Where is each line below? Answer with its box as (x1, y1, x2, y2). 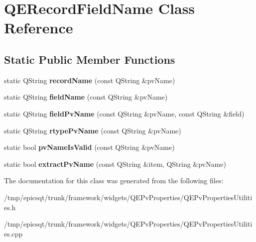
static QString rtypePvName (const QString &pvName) (4, 125, 181, 135)
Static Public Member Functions (4, 51, 175, 67)
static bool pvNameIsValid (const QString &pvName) (4, 142, 175, 152)
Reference (4, 17, 73, 38)
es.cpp (4, 228, 23, 239)
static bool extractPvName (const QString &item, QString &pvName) (4, 158, 226, 169)
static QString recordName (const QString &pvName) (4, 75, 175, 85)
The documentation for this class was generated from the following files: (4, 175, 224, 186)
